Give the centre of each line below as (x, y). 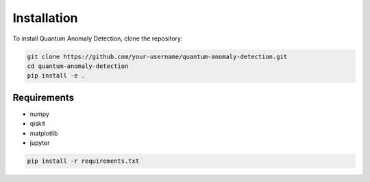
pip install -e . (56, 76)
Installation (45, 18)
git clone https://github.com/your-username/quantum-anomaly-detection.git (157, 56)
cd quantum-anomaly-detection (78, 66)
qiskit (38, 124)
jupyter (40, 143)
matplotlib (44, 133)
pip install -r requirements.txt (83, 161)
